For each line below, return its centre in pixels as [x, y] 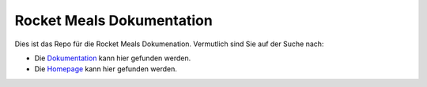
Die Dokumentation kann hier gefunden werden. [113, 58]
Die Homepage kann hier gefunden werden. [106, 69]
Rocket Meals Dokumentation [113, 20]
